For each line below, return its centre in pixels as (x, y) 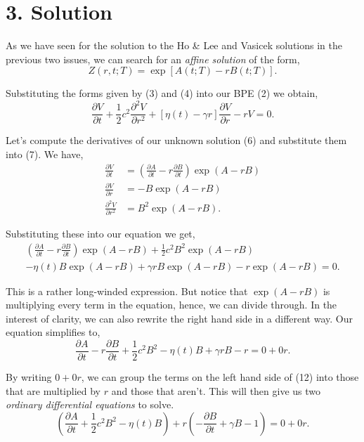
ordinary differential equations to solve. (90, 404)
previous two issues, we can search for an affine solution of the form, (153, 59)
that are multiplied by (53, 390)
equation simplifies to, (53, 332)
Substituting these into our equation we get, (100, 233)
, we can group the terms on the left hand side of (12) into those (220, 377)
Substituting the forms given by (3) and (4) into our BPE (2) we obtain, (162, 93)
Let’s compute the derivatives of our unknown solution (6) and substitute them (176, 140)
